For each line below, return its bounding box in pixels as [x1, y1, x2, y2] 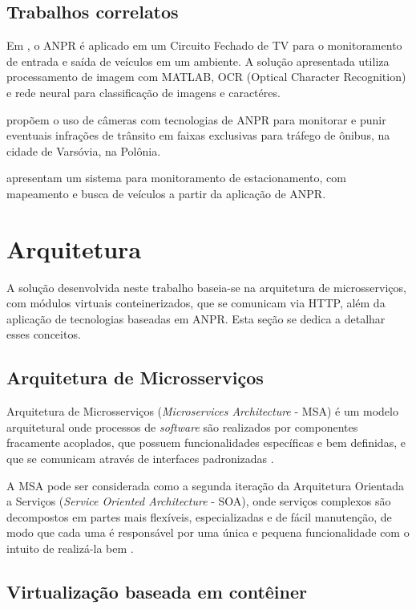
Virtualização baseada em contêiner [6, 579, 307, 603]
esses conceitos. [6, 326, 81, 343]
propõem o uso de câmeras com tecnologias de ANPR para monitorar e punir [6, 111, 386, 128]
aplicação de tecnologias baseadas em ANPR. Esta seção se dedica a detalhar [6, 310, 386, 327]
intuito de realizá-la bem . [6, 540, 134, 556]
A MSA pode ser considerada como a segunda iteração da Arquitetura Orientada [6, 477, 404, 493]
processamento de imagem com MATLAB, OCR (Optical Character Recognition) [6, 68, 406, 85]
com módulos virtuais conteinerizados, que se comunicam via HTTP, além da [6, 294, 386, 311]
